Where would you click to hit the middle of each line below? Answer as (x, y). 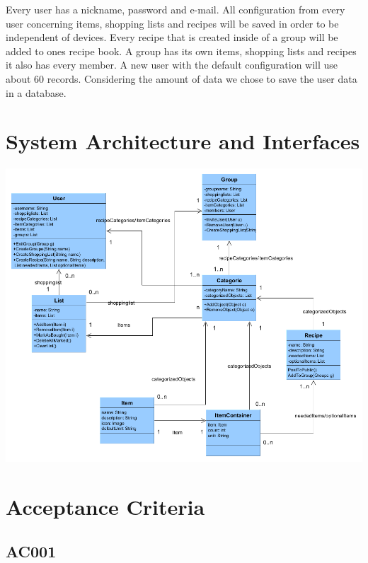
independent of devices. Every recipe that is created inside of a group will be (172, 37)
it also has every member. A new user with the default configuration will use (172, 65)
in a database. (36, 92)
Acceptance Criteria (105, 506)
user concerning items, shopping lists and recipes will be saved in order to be (172, 23)
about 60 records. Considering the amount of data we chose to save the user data (182, 78)
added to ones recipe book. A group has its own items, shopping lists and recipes (181, 51)
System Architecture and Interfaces (183, 141)
